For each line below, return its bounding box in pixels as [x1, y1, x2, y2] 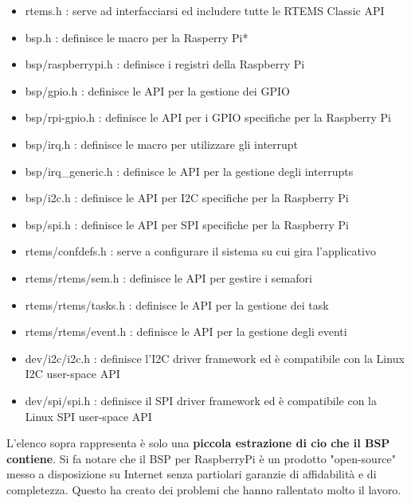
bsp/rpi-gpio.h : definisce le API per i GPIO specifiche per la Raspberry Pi [25, 109, 391, 126]
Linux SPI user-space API [25, 407, 152, 424]
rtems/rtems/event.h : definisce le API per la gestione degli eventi [25, 323, 347, 340]
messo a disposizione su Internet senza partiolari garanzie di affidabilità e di [6, 466, 377, 482]
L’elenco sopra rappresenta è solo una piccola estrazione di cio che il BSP [6, 435, 390, 451]
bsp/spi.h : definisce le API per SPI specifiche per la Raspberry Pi [25, 216, 349, 232]
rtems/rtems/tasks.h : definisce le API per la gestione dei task [25, 296, 329, 313]
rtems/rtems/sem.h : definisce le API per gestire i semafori [25, 269, 312, 286]
